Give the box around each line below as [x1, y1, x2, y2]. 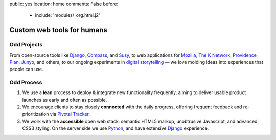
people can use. [9, 66, 43, 73]
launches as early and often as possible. [22, 97, 107, 103]
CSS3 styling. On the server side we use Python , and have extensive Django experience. [22, 125, 209, 131]
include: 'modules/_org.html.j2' [35, 12, 100, 18]
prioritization [22, 111, 49, 117]
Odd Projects [9, 41, 43, 49]
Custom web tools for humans [9, 26, 107, 34]
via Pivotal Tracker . [50, 111, 90, 117]
